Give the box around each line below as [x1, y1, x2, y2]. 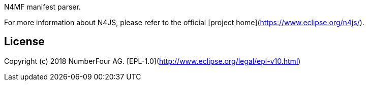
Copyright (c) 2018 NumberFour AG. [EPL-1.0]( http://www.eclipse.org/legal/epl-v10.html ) [4, 56, 301, 65]
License [4, 35, 45, 48]
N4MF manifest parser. [4, 3, 81, 11]
